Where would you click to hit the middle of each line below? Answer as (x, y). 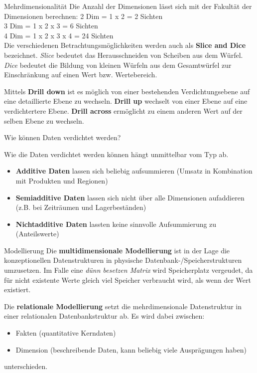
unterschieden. (26, 366)
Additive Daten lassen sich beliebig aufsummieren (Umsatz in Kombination (134, 171)
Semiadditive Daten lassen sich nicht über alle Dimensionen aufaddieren (130, 197)
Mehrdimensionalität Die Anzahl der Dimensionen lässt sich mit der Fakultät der (128, 6)
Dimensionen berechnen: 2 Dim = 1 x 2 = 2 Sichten (83, 16)
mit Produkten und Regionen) (62, 180)
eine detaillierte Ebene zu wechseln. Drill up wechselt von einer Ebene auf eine (126, 101)
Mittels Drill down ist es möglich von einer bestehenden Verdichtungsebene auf (127, 91)
